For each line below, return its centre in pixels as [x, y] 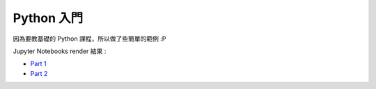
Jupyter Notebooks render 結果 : [60, 51]
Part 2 [39, 73]
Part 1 [38, 64]
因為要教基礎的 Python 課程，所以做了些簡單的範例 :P [89, 39]
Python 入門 [48, 18]
